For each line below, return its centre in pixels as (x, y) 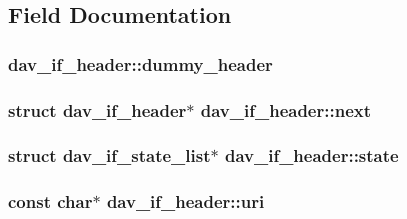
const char (50, 201)
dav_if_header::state (311, 155)
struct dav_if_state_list (109, 155)
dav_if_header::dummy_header (140, 63)
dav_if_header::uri (185, 201)
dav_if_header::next (285, 109)
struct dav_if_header (97, 109)
